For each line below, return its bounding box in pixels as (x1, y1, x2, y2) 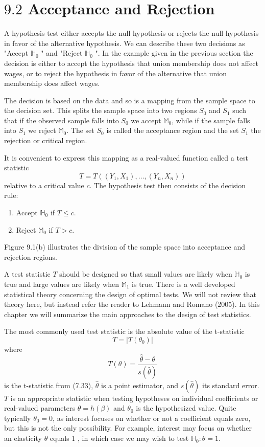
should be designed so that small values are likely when (59, 269, 232, 279)
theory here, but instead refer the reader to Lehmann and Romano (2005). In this (4, 299, 260, 309)
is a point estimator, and (101, 379, 179, 390)
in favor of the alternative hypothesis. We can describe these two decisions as (4, 37, 245, 48)
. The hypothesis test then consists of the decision (89, 180, 246, 190)
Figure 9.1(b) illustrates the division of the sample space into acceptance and (4, 241, 245, 252)
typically (4, 412, 31, 423)
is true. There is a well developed (132, 279, 235, 289)
